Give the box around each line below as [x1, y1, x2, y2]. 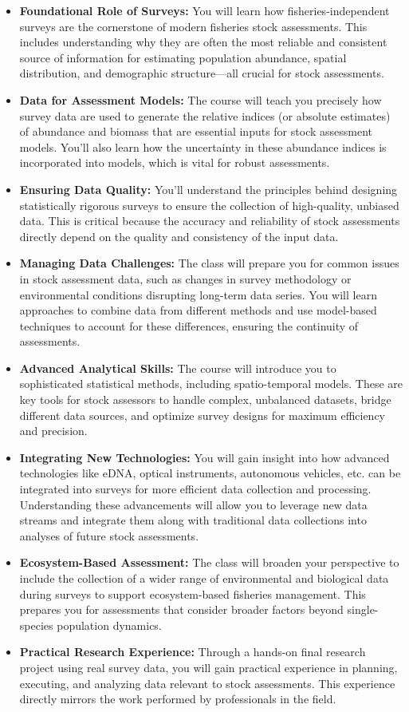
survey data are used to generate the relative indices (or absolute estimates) [19, 107, 391, 124]
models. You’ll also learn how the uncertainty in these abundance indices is [19, 138, 387, 155]
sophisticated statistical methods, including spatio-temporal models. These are [19, 375, 403, 392]
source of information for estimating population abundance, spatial [19, 49, 347, 65]
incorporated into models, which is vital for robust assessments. [19, 154, 330, 171]
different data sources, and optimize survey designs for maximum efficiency [19, 406, 386, 423]
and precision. [19, 422, 88, 439]
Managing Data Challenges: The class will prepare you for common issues [19, 255, 399, 271]
